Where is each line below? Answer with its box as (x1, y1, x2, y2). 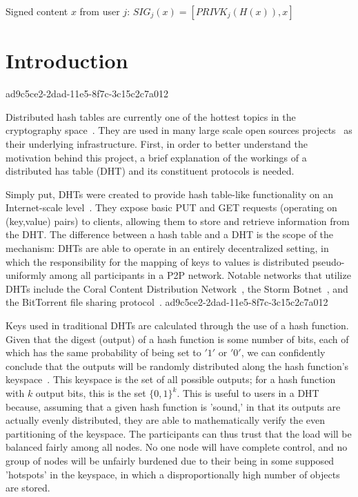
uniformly (6, 268, 47, 282)
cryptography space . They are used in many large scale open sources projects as (6, 123, 352, 137)
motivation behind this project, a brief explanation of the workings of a (6, 150, 307, 164)
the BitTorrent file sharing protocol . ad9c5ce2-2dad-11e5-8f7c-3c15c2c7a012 (6, 295, 328, 309)
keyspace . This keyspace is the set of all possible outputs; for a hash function (6, 372, 336, 387)
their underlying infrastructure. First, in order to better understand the (6, 136, 308, 150)
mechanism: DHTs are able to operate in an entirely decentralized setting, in (6, 241, 329, 255)
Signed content (6, 4, 68, 18)
